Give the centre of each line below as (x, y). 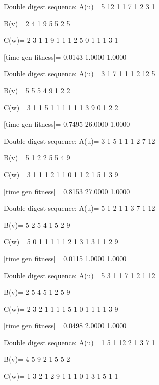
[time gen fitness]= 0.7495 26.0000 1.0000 (67, 124)
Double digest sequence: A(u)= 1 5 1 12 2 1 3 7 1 (80, 342)
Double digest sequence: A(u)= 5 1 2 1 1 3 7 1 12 (80, 208)
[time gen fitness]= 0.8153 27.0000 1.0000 (67, 191)
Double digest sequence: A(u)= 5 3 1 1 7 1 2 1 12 (80, 275)
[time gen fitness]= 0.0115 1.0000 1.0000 (65, 258)
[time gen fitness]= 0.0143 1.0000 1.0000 (65, 57)
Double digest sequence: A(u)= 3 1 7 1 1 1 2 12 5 (80, 74)
